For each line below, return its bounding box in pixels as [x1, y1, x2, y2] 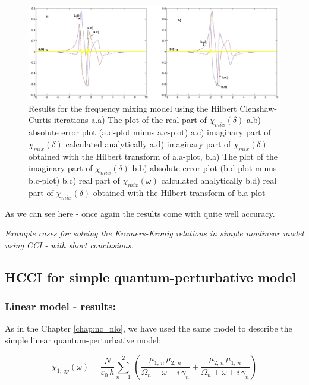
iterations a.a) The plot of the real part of [53, 113, 207, 126]
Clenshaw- [239, 102, 277, 114]
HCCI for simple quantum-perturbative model [5, 267, 296, 286]
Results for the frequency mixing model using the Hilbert [29, 102, 237, 114]
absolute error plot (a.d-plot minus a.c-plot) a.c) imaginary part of [29, 126, 271, 138]
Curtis [29, 113, 52, 126]
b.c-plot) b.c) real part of [29, 174, 120, 186]
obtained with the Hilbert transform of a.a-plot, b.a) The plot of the [29, 150, 278, 162]
